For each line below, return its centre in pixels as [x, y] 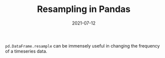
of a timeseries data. [26, 51]
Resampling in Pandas [84, 9]
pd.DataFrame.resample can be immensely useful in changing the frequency [82, 45]
